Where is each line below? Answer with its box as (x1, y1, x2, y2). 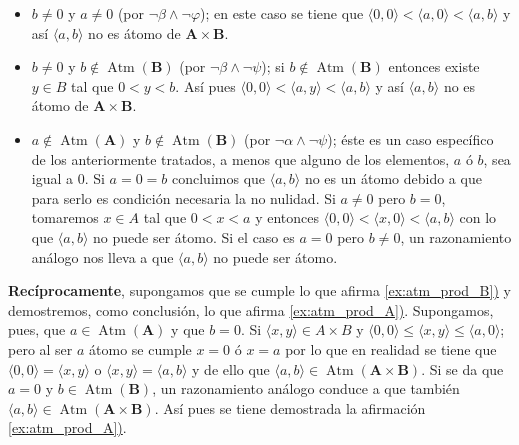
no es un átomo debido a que (304, 168, 482, 189)
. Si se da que (421, 358, 504, 379)
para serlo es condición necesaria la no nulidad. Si (31, 187, 336, 208)
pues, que (8, 319, 66, 340)
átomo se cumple (89, 338, 192, 359)
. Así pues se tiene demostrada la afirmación (154, 397, 426, 418)
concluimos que (172, 168, 266, 189)
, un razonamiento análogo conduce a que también (152, 378, 460, 399)
